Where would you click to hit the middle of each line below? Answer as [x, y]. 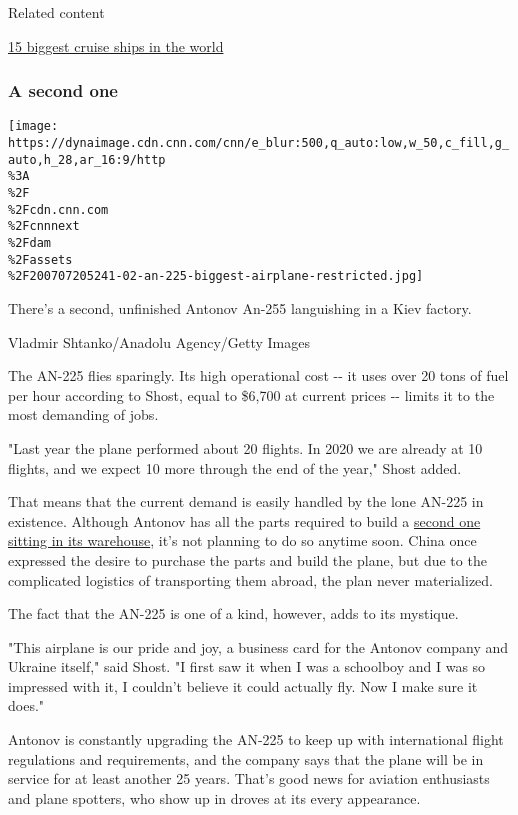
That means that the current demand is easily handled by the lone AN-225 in [246, 501]
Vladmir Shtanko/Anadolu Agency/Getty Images [159, 341]
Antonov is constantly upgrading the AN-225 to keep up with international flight [256, 739]
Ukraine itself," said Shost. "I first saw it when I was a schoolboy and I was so [247, 666]
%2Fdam [29, 243]
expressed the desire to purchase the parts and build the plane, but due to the [247, 559]
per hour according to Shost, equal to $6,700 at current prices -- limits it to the [251, 394]
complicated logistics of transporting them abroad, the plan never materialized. [251, 579]
